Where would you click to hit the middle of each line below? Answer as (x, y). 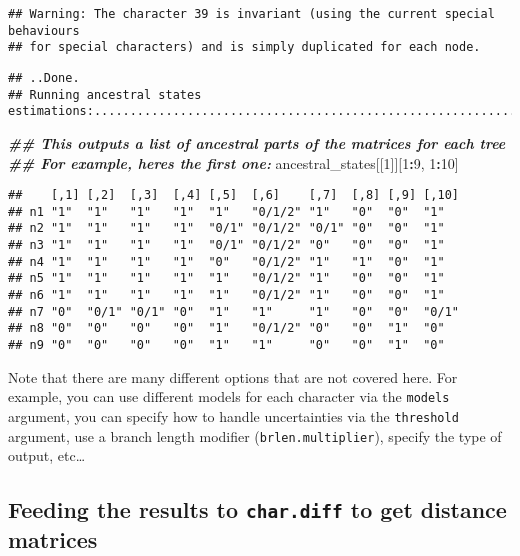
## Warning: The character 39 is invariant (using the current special (251, 14)
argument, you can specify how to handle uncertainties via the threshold (233, 415)
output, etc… (47, 455)
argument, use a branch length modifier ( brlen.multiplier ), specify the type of (255, 435)
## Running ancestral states (105, 94)
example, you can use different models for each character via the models (229, 396)
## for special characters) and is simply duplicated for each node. (244, 47)
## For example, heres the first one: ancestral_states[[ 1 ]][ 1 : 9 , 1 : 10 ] (233, 162)
